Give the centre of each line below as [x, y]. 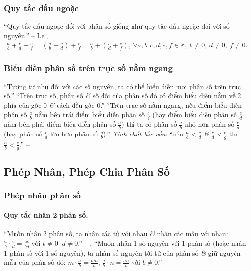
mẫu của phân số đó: [35, 262]
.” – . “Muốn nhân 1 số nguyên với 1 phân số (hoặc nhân [162, 243]
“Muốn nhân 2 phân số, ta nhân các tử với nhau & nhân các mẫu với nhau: [116, 233]
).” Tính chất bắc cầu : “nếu [143, 134]
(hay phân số [23, 134]
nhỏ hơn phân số [210, 124]
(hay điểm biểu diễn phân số [195, 114]
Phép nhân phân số [43, 195]
